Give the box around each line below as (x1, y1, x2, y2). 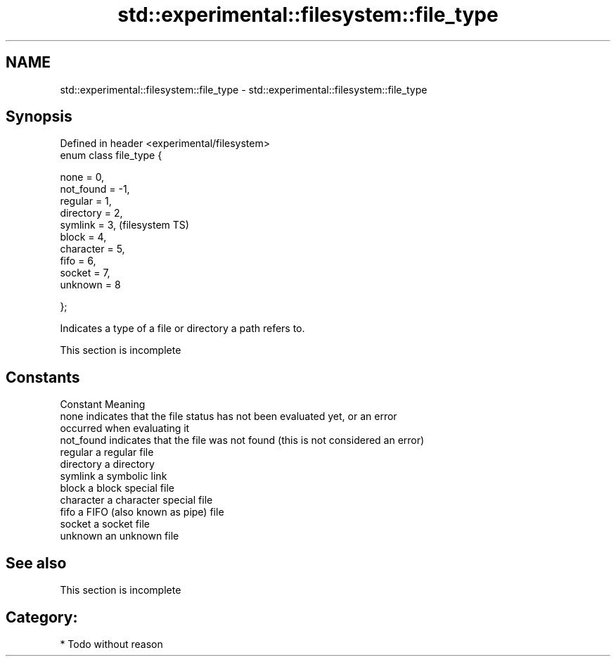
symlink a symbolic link (60, 470, 167, 483)
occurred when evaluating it (60, 422, 190, 435)
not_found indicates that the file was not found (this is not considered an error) (60, 434, 425, 447)
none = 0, (60, 171, 105, 184)
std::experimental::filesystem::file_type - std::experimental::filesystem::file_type (60, 83, 428, 96)
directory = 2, (60, 207, 123, 219)
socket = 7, (60, 267, 110, 279)
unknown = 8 (60, 279, 121, 291)
